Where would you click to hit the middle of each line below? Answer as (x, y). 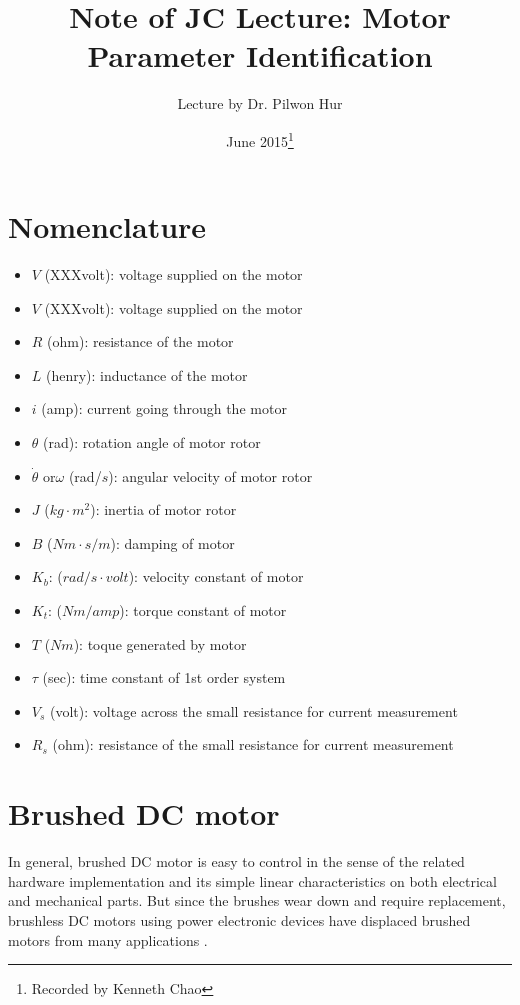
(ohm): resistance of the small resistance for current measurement (253, 744)
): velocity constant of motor (216, 576)
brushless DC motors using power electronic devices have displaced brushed (239, 919)
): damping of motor (172, 542)
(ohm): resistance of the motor (140, 341)
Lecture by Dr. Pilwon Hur (260, 103)
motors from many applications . (108, 939)
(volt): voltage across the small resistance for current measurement (254, 710)
